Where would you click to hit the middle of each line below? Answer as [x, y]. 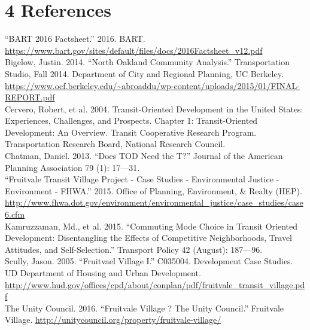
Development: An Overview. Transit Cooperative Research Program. [131, 132]
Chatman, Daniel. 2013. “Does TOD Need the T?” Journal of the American [144, 156]
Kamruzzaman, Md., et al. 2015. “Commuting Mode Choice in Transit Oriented [151, 226]
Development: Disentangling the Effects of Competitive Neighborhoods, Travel [149, 238]
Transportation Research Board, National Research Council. [115, 144]
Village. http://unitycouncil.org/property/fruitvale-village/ [113, 320]
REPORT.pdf [30, 97]
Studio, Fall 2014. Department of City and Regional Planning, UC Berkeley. [144, 73]
